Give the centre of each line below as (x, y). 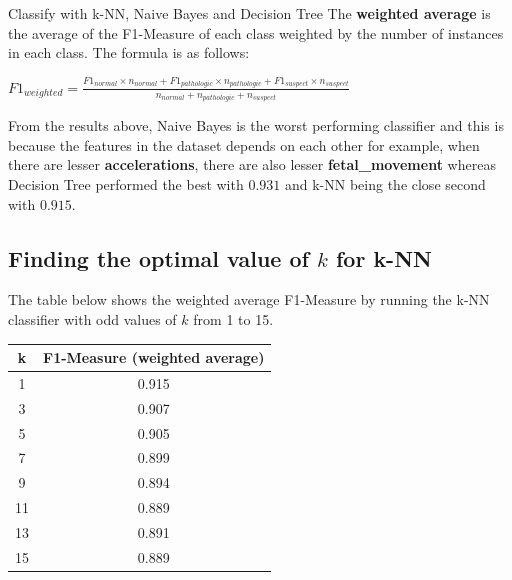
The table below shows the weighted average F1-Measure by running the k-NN (249, 299)
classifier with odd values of (92, 318)
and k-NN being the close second (385, 183)
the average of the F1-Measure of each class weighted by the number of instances (256, 32)
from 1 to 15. (233, 318)
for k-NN (383, 257)
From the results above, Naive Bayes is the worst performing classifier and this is (256, 125)
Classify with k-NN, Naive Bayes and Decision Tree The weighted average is (249, 13)
